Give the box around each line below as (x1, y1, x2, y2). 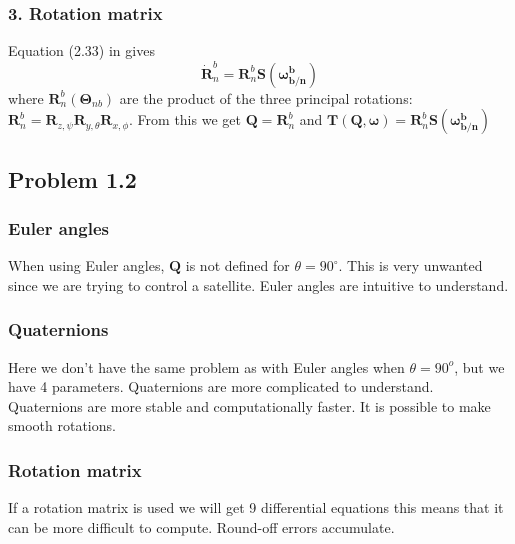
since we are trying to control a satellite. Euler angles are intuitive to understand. (8, 274, 509, 295)
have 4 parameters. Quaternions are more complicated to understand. (8, 376, 434, 397)
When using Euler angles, (8, 255, 165, 276)
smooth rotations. (8, 415, 116, 436)
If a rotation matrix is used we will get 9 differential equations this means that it (8, 497, 504, 518)
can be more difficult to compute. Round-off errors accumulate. (8, 516, 395, 537)
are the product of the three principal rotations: (119, 87, 413, 108)
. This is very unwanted (338, 255, 483, 276)
